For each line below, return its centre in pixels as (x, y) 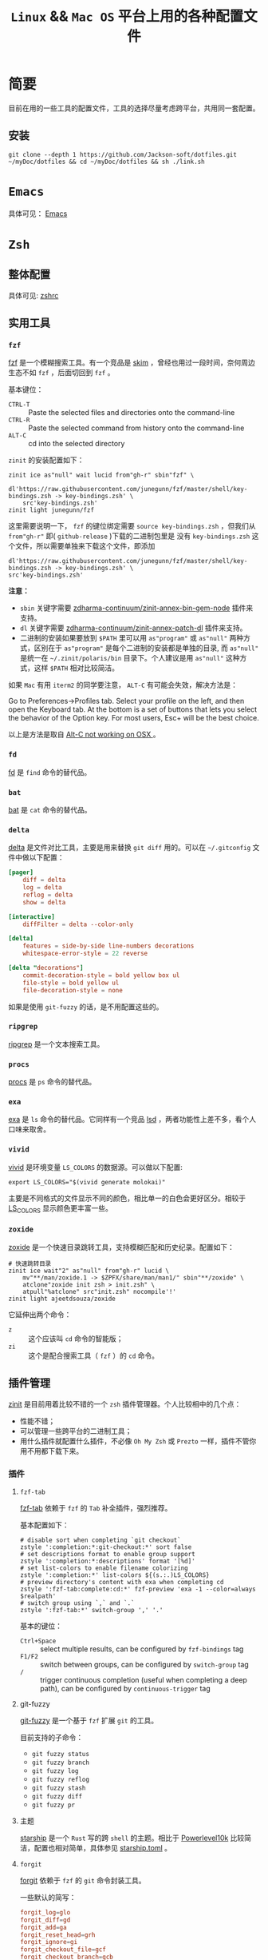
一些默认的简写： (48, 1897)
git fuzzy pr (53, 1805)
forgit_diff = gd (45, 1920)
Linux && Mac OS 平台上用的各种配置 (127, 16)
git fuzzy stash (59, 1788)
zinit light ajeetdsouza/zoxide (62, 1299)
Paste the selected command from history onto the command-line (136, 428)
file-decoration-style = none (73, 990)
